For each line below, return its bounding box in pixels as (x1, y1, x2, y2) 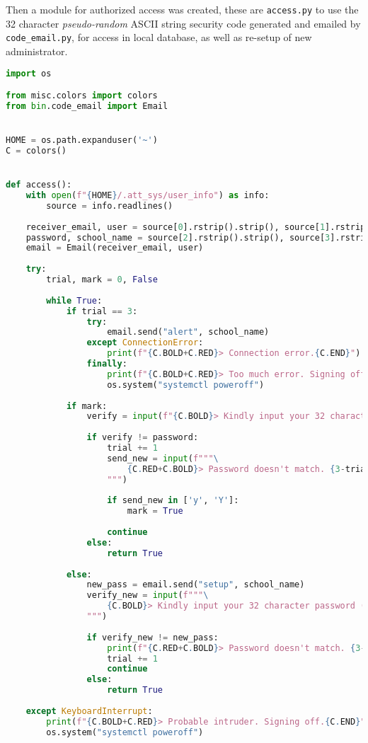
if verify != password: (86, 432, 199, 443)
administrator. (6, 43, 68, 58)
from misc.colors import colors (6, 91, 158, 101)
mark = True (127, 506, 183, 517)
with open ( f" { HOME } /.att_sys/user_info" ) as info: (25, 190, 270, 201)
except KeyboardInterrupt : (25, 705, 153, 716)
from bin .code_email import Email (6, 100, 168, 111)
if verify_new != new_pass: (86, 632, 219, 643)
